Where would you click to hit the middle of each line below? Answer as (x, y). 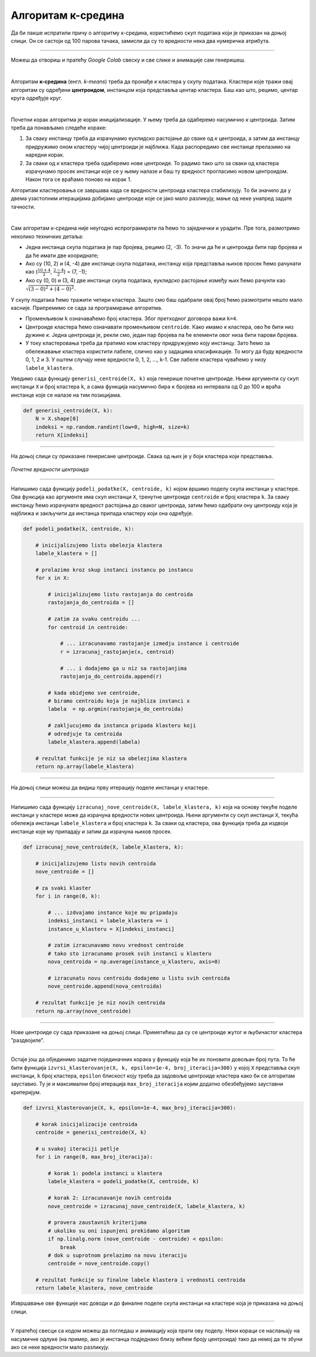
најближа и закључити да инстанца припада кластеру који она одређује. (102, 513)
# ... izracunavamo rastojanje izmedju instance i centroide (150, 644)
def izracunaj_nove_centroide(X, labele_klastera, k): (103, 847)
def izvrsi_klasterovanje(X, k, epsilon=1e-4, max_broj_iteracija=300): (130, 1108)
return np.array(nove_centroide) (83, 1011)
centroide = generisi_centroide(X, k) (91, 1133)
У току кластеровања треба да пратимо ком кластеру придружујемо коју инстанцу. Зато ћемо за (148, 343)
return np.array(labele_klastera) (85, 767)
